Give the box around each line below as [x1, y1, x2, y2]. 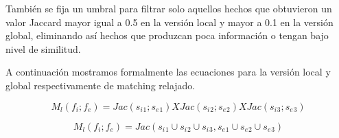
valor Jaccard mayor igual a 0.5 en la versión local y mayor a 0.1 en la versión [5, 14, 334, 29]
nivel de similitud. [5, 41, 81, 56]
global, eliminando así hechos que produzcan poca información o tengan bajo [5, 28, 329, 43]
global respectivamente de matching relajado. [5, 78, 196, 92]
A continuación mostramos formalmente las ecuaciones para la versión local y [5, 65, 331, 79]
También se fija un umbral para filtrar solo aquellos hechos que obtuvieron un [5, 1, 332, 15]
